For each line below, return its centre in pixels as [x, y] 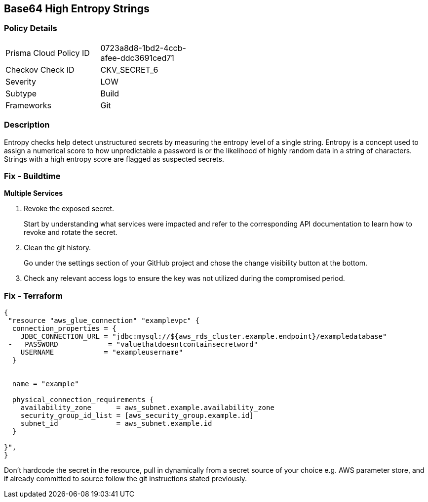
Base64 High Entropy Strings [77, 9]
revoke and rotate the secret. [71, 232]
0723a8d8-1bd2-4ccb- [143, 48]
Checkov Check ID [40, 69]
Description [27, 125]
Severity [21, 81]
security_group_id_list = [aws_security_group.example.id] [137, 416]
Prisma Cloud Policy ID [48, 53]
